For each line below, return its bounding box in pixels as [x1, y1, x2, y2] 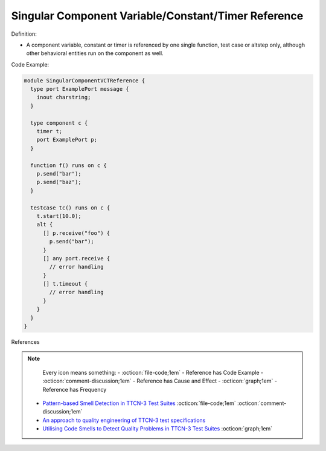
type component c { [30, 119, 88, 127]
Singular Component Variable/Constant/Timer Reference [11, 9, 304, 22]
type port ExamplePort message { [30, 85, 129, 93]
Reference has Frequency [42, 386, 107, 393]
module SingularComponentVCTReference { [24, 77, 145, 84]
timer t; [36, 128, 63, 135]
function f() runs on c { [30, 162, 107, 169]
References [11, 338, 40, 346]
